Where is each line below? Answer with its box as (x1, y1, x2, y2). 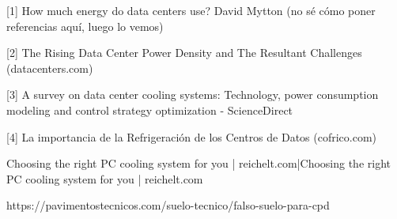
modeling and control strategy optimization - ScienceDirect (6, 101, 293, 118)
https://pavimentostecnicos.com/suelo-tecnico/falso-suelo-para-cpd (6, 197, 330, 213)
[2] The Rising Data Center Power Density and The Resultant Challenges (6, 44, 362, 61)
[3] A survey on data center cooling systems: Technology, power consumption (6, 86, 379, 103)
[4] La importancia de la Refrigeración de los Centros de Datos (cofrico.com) (6, 128, 377, 145)
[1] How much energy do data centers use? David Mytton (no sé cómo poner (6, 2, 376, 18)
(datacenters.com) (6, 59, 93, 76)
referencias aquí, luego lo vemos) (6, 17, 164, 34)
